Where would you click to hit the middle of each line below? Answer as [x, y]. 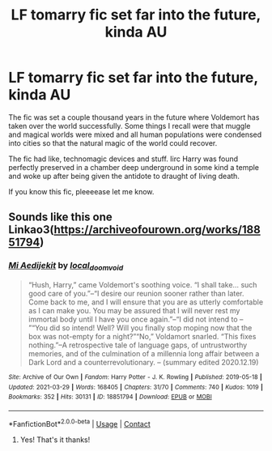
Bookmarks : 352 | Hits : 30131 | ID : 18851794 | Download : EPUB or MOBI [110, 397]
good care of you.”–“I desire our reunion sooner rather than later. [136, 293]
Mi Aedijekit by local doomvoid [66, 266]
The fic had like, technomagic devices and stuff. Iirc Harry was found [123, 159]
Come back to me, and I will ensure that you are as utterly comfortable [146, 302]
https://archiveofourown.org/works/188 [157, 230]
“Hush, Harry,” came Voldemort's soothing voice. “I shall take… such [142, 284]
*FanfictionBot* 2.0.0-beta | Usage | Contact [80, 423]
